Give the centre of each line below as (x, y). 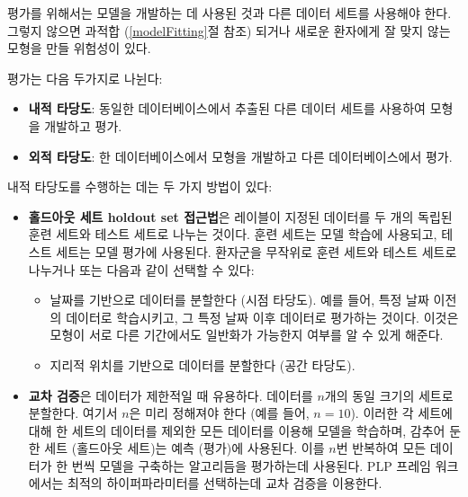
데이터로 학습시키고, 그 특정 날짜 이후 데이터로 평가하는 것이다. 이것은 (262, 317)
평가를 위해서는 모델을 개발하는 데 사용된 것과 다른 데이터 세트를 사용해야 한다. (229, 13)
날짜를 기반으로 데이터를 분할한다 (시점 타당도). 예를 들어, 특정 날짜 (239, 300)
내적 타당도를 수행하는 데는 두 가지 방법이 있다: (140, 186)
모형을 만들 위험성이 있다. (79, 48)
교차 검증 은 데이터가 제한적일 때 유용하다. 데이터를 (171, 395)
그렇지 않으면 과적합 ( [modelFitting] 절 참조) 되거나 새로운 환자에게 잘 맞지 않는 (229, 30)
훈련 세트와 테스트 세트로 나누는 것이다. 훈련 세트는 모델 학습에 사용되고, (233, 234)
